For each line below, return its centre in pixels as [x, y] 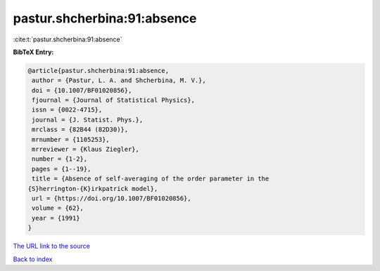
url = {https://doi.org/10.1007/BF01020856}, [112, 198]
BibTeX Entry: [33, 52]
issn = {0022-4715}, [67, 110]
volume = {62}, [58, 208]
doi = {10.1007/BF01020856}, [82, 90]
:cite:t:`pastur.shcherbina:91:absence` [68, 39]
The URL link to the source [52, 246]
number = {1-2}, [60, 159]
